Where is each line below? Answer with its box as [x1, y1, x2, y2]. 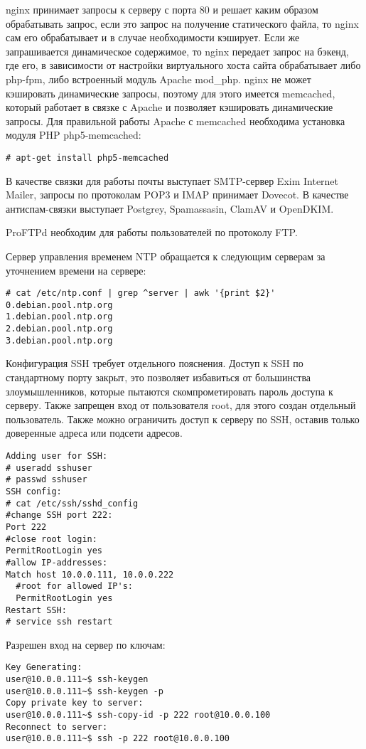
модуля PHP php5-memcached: [6, 127, 141, 142]
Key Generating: [6, 662, 82, 673]
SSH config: [6, 486, 62, 496]
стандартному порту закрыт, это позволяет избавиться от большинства [6, 370, 311, 385]
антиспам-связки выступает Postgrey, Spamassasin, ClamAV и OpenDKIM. [6, 201, 334, 216]
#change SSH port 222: [6, 510, 113, 521]
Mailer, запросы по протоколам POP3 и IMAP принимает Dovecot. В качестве [6, 187, 349, 202]
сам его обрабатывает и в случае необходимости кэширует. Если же [6, 30, 300, 45]
